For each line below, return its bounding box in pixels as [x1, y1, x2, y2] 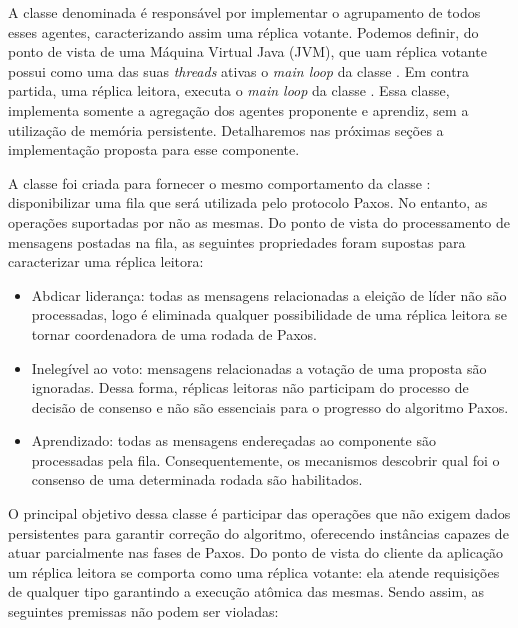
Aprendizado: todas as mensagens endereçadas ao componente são [31, 430, 436, 451]
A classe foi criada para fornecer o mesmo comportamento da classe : [8, 172, 431, 193]
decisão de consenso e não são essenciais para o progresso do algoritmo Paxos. [31, 396, 509, 417]
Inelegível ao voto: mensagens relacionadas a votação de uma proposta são [31, 357, 487, 378]
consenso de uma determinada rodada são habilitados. [31, 469, 363, 490]
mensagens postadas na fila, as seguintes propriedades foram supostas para [8, 231, 466, 252]
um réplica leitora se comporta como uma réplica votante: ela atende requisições [8, 561, 500, 582]
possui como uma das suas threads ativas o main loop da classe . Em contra [8, 60, 470, 81]
